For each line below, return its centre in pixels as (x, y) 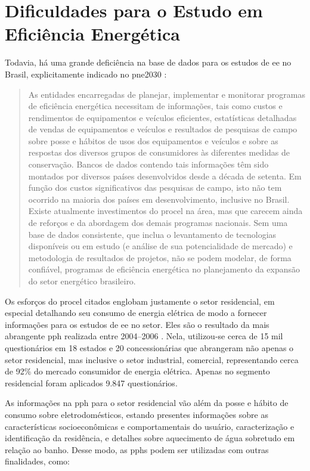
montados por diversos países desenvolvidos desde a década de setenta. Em (165, 176)
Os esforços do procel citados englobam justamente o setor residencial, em (140, 301)
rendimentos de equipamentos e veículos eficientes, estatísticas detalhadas (162, 117)
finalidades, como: (37, 461)
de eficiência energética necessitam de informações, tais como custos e (155, 106)
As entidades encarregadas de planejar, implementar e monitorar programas (167, 94)
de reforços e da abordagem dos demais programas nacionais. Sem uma (158, 223)
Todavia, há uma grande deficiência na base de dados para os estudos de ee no (148, 62)
